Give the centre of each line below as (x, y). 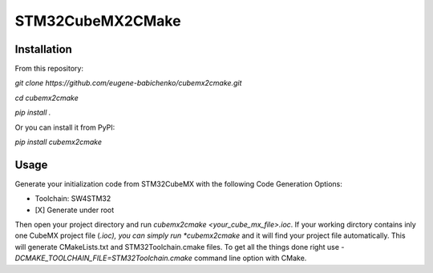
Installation (43, 49)
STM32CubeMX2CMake (98, 21)
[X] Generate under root (75, 210)
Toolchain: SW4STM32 (73, 199)
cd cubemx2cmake (47, 98)
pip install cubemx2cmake (58, 142)
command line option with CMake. (250, 258)
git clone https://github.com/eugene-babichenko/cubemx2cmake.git (128, 83)
